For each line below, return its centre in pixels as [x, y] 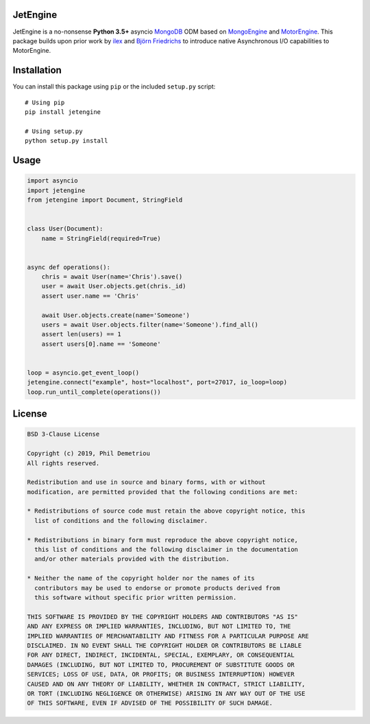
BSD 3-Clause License [63, 434]
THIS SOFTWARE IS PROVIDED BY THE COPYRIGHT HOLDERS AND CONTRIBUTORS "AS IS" [162, 617]
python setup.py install [66, 141]
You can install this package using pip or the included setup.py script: [114, 86]
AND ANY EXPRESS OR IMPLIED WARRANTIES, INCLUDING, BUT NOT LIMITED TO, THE [159, 627]
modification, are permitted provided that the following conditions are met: [162, 492]
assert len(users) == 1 [81, 334]
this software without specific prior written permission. [136, 597]
